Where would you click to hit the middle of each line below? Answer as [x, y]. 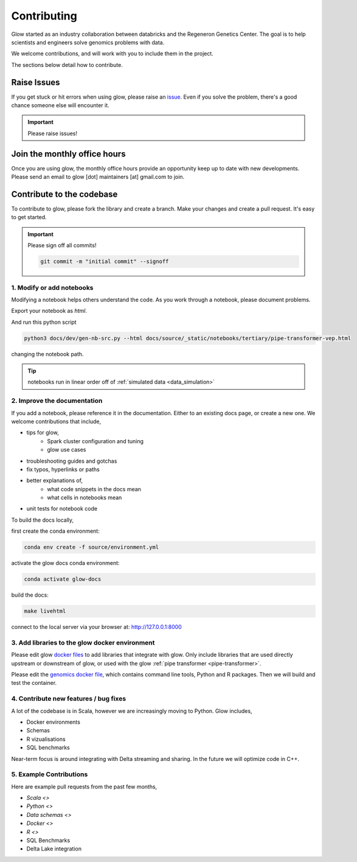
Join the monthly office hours [68, 154]
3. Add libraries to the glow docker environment [83, 642]
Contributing [44, 16]
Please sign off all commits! [62, 245]
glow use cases [67, 450]
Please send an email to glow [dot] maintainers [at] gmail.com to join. [98, 177]
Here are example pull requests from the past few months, [84, 787]
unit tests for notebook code [62, 509]
